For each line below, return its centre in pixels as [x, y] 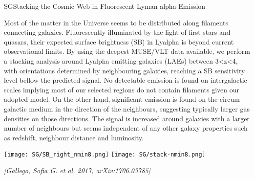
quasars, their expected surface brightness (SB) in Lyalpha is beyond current [119, 41]
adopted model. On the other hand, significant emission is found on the [111, 99]
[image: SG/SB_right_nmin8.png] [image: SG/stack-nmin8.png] [105, 155]
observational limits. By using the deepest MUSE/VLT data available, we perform [127, 51]
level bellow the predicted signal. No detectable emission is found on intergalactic [126, 80]
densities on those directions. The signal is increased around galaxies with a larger [127, 118]
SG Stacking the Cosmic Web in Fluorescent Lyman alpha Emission [105, 6]
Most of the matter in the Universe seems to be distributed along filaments [116, 22]
